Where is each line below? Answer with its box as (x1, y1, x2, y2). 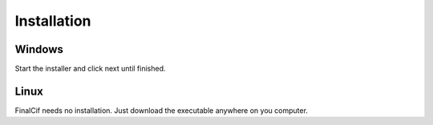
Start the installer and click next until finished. (14, 64, 166, 74)
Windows (14, 42, 63, 56)
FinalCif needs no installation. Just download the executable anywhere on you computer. (14, 105, 309, 115)
